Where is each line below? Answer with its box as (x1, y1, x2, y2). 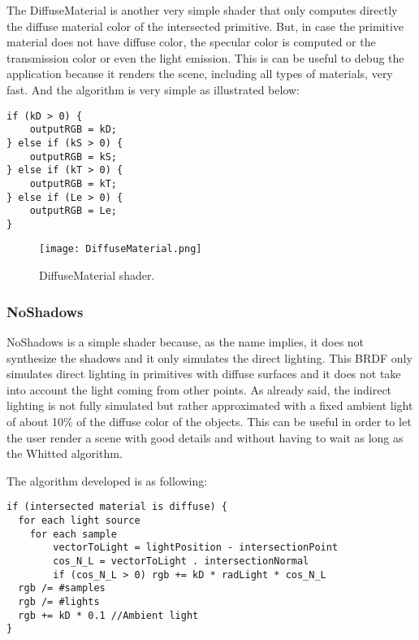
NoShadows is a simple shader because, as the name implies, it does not (6, 333, 365, 350)
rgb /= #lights (18, 595, 100, 607)
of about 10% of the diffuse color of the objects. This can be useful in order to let (6, 412, 412, 429)
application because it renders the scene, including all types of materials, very (6, 65, 393, 82)
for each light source (18, 514, 140, 526)
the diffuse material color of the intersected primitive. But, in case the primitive (6, 17, 404, 34)
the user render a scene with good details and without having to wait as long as (6, 429, 404, 446)
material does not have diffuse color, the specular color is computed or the (6, 33, 376, 50)
